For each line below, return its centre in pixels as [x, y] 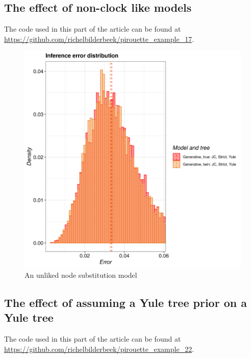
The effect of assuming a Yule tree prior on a [125, 302]
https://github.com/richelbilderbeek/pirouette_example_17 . [99, 39]
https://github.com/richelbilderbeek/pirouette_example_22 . [99, 349]
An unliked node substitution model [81, 275]
